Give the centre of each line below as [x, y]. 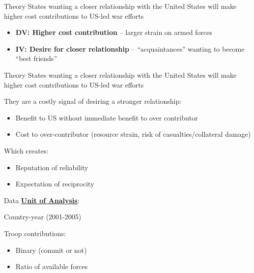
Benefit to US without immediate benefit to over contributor [107, 117]
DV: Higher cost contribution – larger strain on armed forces [114, 32]
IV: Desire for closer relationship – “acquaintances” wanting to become [130, 48]
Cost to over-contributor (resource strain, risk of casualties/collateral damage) [133, 134]
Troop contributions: [35, 233]
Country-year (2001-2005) [43, 217]
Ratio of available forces [52, 266]
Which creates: [26, 150]
